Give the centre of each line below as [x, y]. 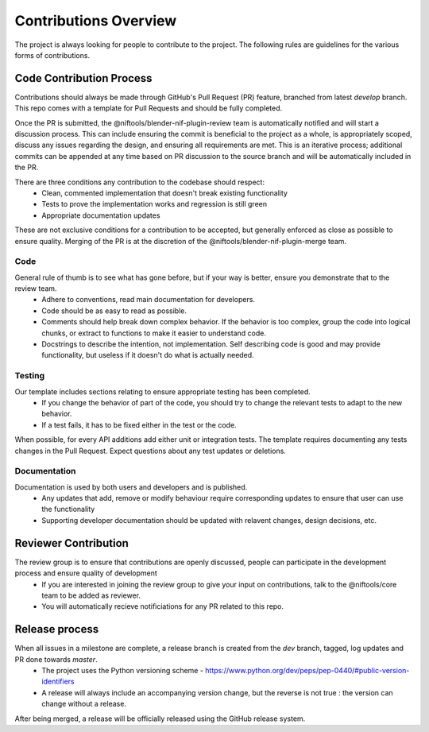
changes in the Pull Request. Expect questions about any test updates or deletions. [150, 451]
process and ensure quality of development [86, 573]
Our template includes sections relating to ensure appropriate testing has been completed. [163, 391]
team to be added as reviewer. [91, 595]
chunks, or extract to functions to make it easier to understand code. [154, 333]
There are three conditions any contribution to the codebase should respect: [140, 182]
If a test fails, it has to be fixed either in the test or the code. [139, 424]
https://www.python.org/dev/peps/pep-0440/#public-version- [307, 670]
